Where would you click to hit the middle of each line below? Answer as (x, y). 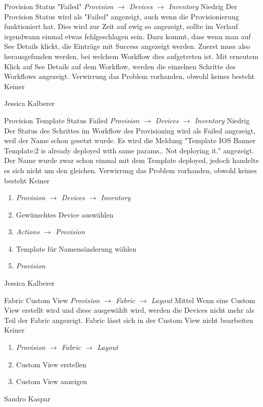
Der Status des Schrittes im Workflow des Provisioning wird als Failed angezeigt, (130, 130)
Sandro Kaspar (27, 398)
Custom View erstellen (51, 364)
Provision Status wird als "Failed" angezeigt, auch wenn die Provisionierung (122, 16)
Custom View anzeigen (52, 381)
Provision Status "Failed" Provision (59, 6)
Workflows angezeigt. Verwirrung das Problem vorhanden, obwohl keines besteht (129, 76)
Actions (28, 232)
